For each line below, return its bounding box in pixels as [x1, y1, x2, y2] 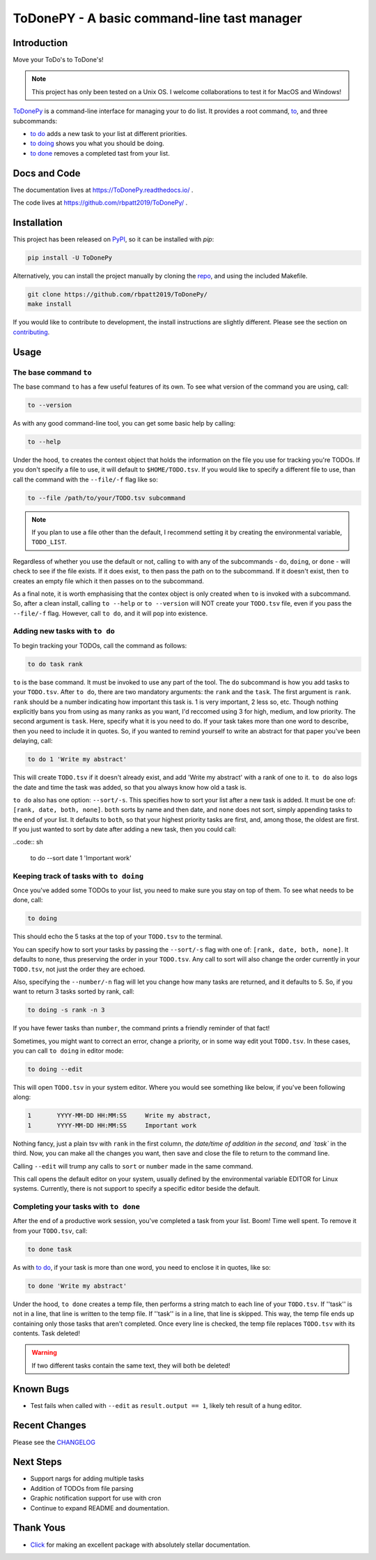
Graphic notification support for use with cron [30, 1494, 162, 1503]
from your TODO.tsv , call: [13, 1227, 88, 1235]
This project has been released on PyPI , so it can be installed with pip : [13, 235, 214, 243]
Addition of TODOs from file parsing [30, 1484, 134, 1492]
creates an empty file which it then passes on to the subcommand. [13, 576, 205, 585]
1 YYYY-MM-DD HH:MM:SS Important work [27, 1121, 197, 1130]
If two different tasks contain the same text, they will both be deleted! [31, 1361, 230, 1370]
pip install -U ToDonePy [27, 253, 113, 262]
